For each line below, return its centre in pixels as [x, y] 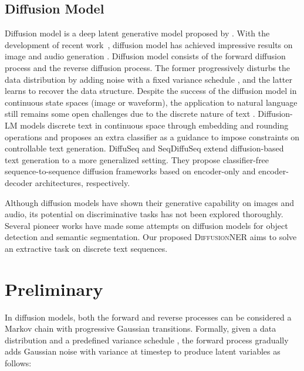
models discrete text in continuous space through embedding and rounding [154, 125]
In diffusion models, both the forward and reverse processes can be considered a [148, 317]
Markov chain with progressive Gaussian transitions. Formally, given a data [141, 328]
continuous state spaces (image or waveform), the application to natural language [151, 102]
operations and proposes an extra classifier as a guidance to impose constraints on [152, 136]
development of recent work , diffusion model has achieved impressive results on [149, 44]
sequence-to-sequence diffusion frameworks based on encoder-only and [130, 171]
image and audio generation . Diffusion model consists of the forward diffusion [145, 56]
